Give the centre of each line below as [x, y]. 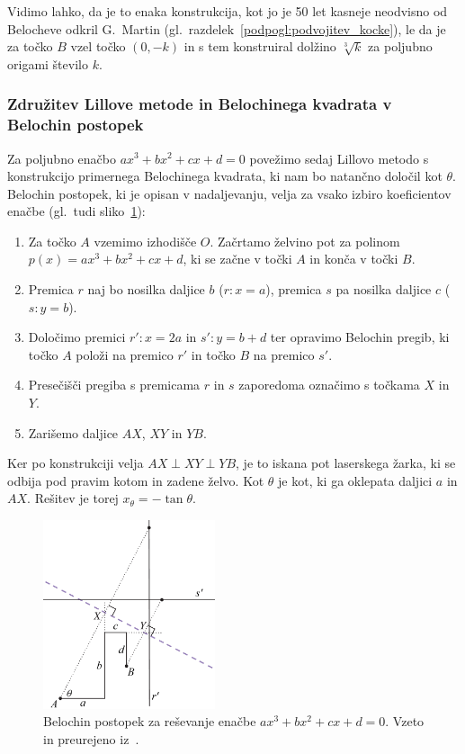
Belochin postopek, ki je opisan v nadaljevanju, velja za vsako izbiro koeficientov [229, 193]
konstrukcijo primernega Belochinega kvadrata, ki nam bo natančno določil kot [225, 176]
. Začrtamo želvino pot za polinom [305, 241]
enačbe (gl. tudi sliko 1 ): [76, 211]
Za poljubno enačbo [62, 158]
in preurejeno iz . [91, 738]
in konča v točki [354, 259]
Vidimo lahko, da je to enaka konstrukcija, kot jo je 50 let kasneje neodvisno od [228, 11]
